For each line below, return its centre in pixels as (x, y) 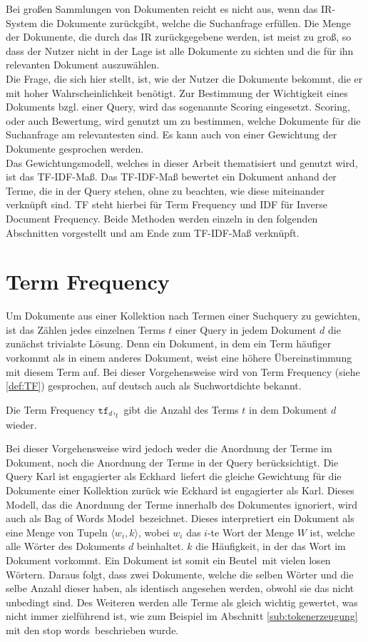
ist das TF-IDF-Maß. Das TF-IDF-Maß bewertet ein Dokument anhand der (171, 177)
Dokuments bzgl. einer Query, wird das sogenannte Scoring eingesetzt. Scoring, (178, 107)
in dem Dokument (288, 409)
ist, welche (332, 532)
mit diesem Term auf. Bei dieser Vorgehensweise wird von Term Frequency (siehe (183, 371)
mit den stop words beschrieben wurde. (92, 630)
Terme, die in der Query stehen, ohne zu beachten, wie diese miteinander (165, 190)
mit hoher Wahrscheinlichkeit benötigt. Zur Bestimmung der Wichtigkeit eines (177, 92)
